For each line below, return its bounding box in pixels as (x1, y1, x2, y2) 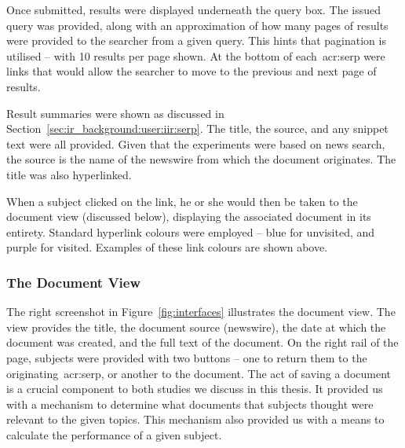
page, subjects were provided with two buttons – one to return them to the (6, 349, 367, 365)
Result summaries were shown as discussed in (6, 105, 224, 121)
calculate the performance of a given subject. (6, 426, 222, 442)
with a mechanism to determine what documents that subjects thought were (6, 395, 374, 412)
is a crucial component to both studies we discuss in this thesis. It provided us (6, 380, 383, 397)
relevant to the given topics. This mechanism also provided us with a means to (6, 411, 385, 428)
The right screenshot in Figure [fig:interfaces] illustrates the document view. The (6, 303, 396, 320)
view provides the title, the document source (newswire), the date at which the (6, 318, 386, 335)
